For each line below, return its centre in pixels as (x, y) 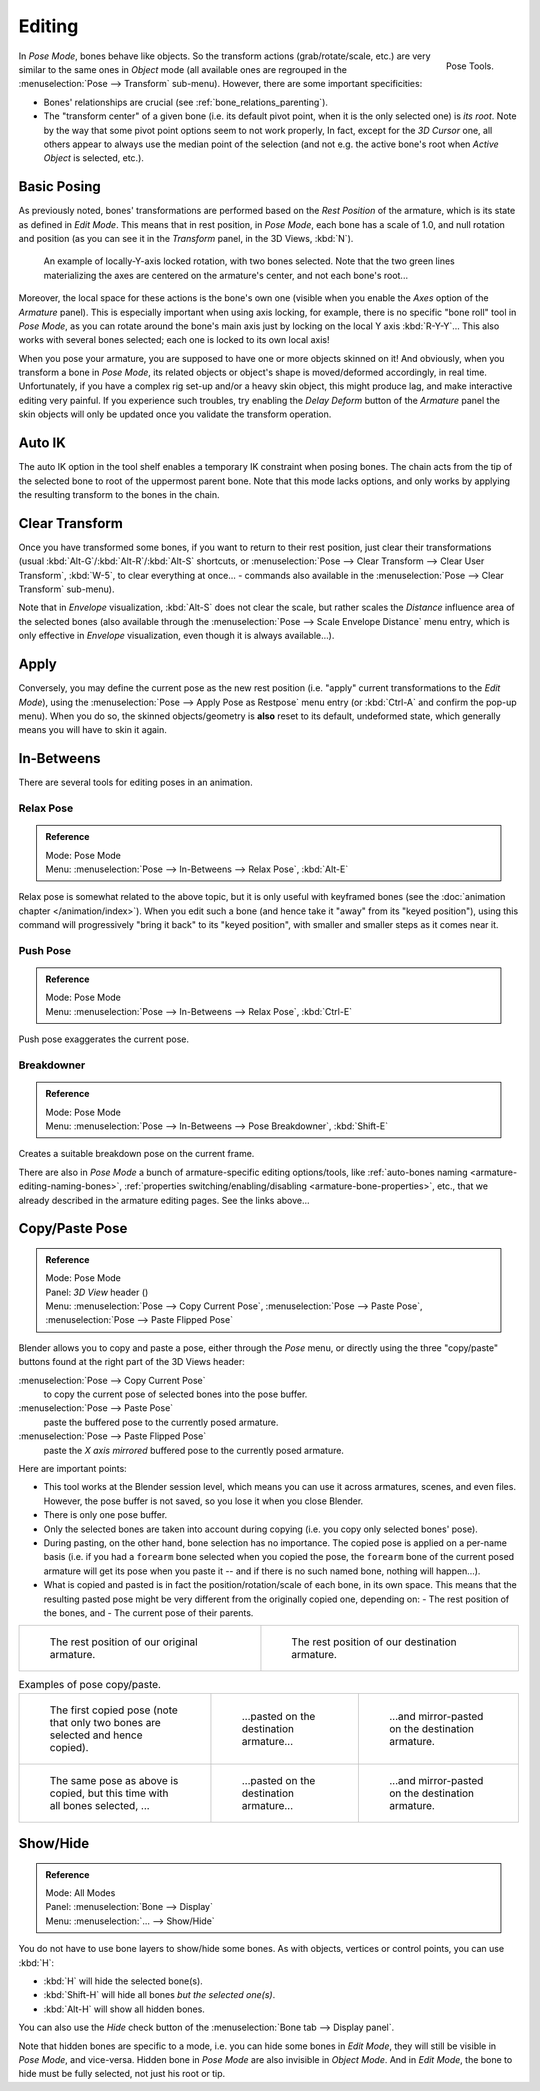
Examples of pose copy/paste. (90, 1685)
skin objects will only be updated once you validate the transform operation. (175, 414)
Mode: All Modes (80, 1893)
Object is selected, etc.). (94, 158)
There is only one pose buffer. (105, 1515)
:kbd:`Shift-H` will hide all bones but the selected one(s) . (159, 1995)
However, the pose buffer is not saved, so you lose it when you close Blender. (203, 1501)
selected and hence (96, 1735)
